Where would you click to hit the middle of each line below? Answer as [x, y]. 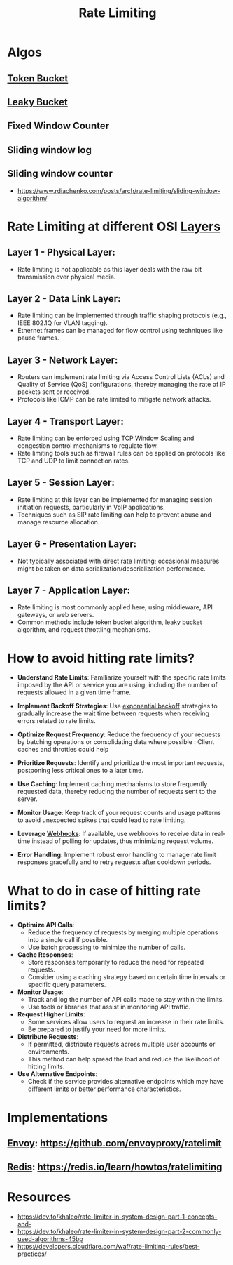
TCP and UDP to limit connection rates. [74, 461]
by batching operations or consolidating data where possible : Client [116, 742]
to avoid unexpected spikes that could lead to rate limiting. [101, 820]
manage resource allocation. [58, 522]
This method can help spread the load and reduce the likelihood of [124, 1059]
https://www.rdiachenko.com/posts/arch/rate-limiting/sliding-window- [119, 190]
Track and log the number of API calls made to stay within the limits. [126, 1000]
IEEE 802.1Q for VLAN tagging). [63, 323]
